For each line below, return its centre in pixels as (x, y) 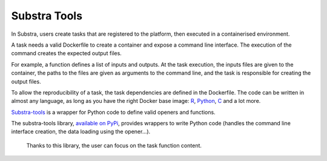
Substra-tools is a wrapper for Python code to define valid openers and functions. (113, 112)
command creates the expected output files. (67, 53)
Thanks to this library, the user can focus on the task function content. (114, 145)
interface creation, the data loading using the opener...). (81, 132)
